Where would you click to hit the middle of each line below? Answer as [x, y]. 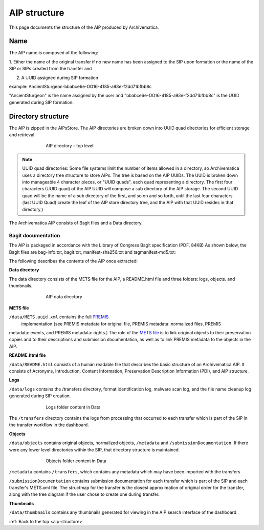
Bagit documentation [35, 235]
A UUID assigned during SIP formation [60, 78]
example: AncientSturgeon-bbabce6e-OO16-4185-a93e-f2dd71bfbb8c [80, 87]
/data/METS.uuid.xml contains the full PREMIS [59, 317]
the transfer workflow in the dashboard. [49, 425]
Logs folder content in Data [73, 407]
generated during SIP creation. [40, 396]
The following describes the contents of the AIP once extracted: [73, 261]
